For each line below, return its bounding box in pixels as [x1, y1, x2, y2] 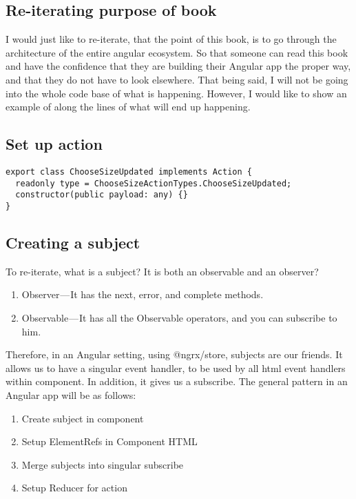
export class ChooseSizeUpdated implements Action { [6, 166, 252, 177]
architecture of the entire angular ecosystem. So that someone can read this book [6, 45, 348, 59]
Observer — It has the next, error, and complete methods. [21, 287, 264, 302]
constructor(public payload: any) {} [15, 190, 188, 200]
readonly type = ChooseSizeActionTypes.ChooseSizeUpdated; [15, 178, 292, 188]
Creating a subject [6, 231, 140, 253]
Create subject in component [21, 411, 144, 425]
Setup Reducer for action [21, 480, 127, 495]
